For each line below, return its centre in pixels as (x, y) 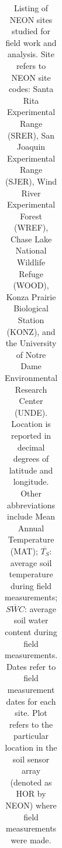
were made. (31, 839)
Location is (31, 424)
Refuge (31, 273)
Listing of (31, 8)
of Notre (31, 354)
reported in (31, 435)
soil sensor (31, 759)
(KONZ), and (31, 331)
